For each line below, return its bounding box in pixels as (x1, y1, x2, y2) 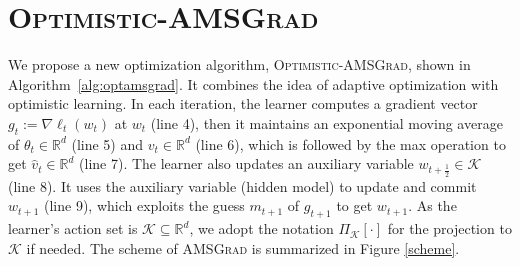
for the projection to (387, 218, 512, 239)
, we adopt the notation (189, 218, 334, 239)
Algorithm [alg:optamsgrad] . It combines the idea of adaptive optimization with (8, 73, 499, 94)
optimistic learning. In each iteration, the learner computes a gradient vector (8, 93, 478, 114)
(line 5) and (71, 133, 144, 154)
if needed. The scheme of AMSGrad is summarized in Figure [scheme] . (26, 237, 460, 258)
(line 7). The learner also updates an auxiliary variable (79, 153, 414, 174)
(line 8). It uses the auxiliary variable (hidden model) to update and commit (8, 175, 477, 196)
